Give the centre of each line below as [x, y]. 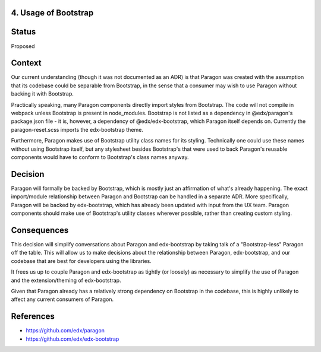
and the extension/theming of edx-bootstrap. [66, 280]
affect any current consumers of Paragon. [62, 299]
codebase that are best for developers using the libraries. [81, 261]
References [33, 317]
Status [23, 32]
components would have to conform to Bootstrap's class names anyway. [100, 157]
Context [26, 63]
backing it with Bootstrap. [43, 94]
